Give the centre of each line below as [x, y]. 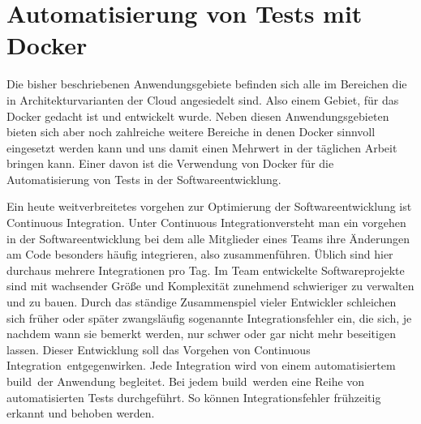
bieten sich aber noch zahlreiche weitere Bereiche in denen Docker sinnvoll [191, 132]
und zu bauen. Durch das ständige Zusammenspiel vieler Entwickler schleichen [202, 302]
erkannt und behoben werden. [81, 413]
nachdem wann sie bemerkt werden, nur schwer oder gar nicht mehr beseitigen [201, 334]
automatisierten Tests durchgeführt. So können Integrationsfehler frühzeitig [194, 397]
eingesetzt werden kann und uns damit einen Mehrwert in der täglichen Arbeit [202, 147]
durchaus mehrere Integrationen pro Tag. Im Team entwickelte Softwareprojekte [206, 270]
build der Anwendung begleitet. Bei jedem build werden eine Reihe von [186, 381]
